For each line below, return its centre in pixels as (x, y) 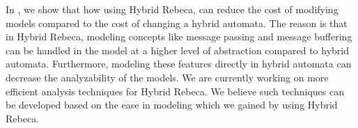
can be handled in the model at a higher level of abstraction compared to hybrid (177, 50)
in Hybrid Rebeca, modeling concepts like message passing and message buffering (179, 37)
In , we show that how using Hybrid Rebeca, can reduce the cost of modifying (172, 9)
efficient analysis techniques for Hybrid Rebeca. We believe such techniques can (175, 91)
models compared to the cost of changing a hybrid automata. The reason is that (177, 23)
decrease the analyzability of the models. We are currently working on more (167, 77)
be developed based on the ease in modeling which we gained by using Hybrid (172, 105)
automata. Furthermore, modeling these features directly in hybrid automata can (179, 64)
